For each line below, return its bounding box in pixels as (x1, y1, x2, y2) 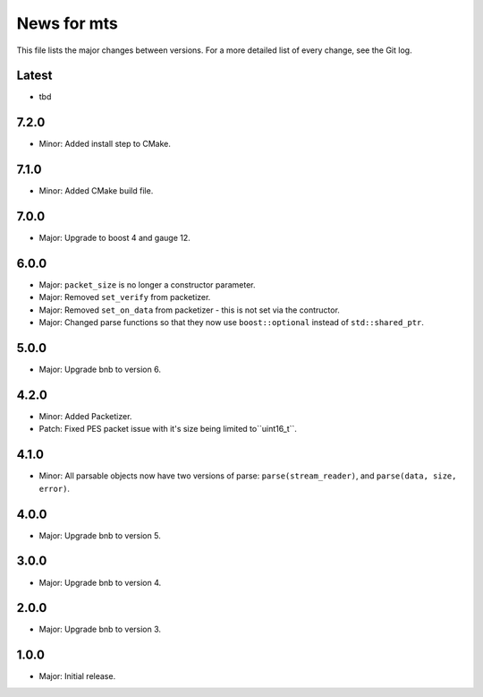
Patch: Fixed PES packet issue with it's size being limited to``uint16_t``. (38, 424, 297, 435)
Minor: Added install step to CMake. (38, 139, 172, 150)
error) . (38, 483, 71, 494)
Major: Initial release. (38, 671, 116, 682)
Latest (16, 68, 53, 83)
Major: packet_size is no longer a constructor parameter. (38, 280, 256, 290)
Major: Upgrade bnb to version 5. (38, 529, 161, 541)
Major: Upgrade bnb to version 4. (38, 577, 162, 588)
